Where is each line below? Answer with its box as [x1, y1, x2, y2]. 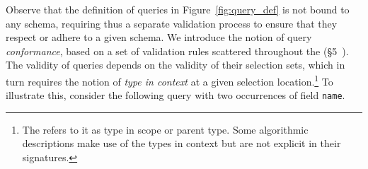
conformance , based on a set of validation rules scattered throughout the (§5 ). [6, 43, 349, 58]
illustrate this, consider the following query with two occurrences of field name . [6, 88, 345, 103]
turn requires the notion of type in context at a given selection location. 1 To [6, 71, 333, 88]
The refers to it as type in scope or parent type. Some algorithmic [22, 122, 309, 136]
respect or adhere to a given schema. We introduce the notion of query [6, 30, 312, 45]
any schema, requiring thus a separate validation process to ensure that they [6, 16, 338, 30]
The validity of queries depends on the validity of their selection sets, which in [6, 57, 345, 72]
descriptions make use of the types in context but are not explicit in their [22, 136, 341, 151]
